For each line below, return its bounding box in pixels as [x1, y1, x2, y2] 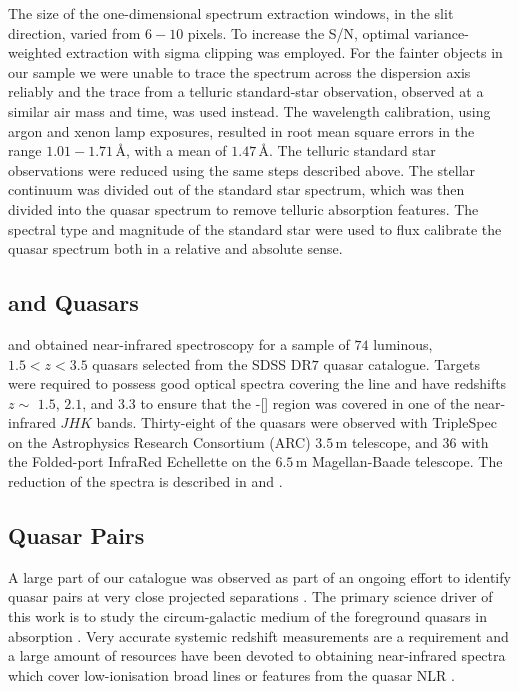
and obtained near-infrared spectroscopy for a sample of [8, 333, 350, 354]
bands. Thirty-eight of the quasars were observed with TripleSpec [96, 412, 497, 433]
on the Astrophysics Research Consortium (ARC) [8, 431, 311, 452]
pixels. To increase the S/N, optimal [187, 22, 410, 43]
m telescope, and [335, 431, 438, 452]
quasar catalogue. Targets [323, 353, 480, 374]
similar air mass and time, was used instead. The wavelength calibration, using [8, 100, 491, 121]
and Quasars [8, 287, 139, 318]
